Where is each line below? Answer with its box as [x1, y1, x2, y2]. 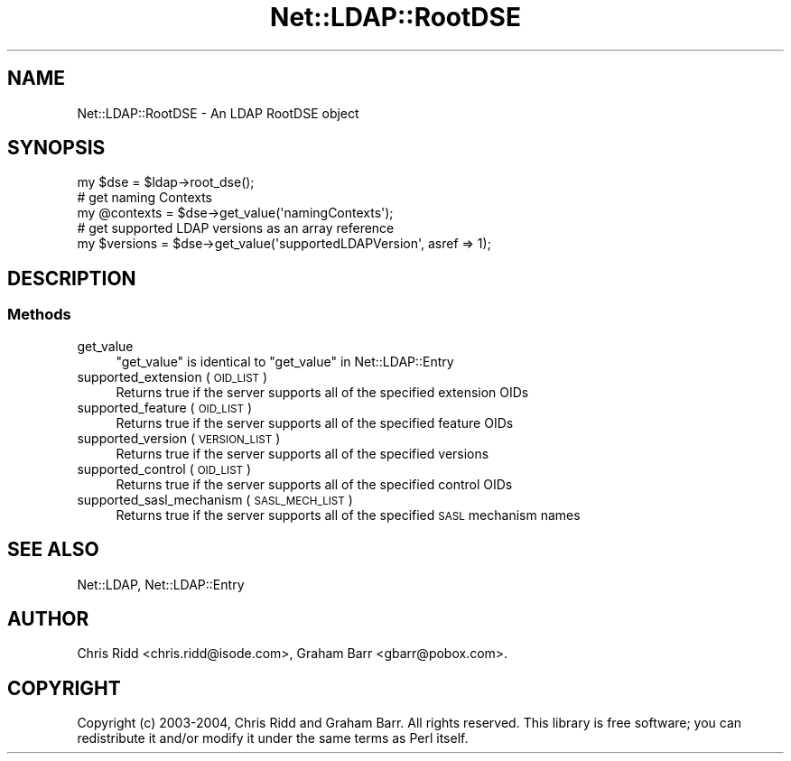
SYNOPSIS [7, 136, 106, 160]
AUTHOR [7, 607, 89, 630]
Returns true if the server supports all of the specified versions [116, 445, 489, 461]
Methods [7, 305, 71, 324]
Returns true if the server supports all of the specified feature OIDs [116, 414, 514, 431]
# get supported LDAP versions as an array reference [77, 220, 395, 237]
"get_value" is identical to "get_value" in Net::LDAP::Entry [116, 353, 454, 369]
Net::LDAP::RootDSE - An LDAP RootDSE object [77, 105, 359, 121]
